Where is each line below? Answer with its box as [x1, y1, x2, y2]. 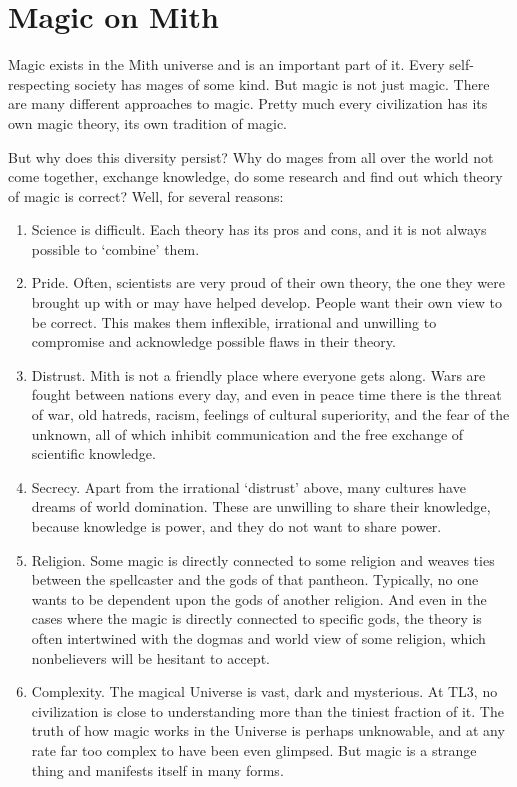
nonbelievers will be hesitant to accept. [31, 647, 270, 668]
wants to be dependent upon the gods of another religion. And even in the [31, 588, 487, 609]
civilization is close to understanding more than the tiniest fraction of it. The [31, 700, 504, 721]
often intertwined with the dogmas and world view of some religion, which [31, 627, 486, 648]
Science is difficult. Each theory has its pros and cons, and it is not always [31, 219, 487, 240]
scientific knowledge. [31, 443, 156, 464]
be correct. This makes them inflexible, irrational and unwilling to [31, 311, 437, 332]
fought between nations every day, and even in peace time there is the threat [31, 384, 502, 405]
